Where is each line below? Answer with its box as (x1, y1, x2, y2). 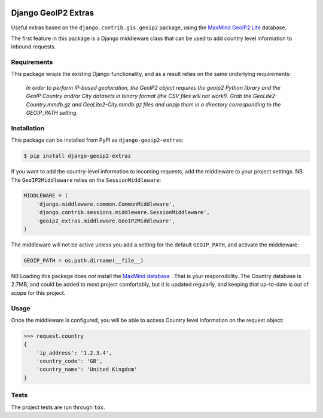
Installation (11, 124, 45, 132)
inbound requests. (11, 43, 56, 50)
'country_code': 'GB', (36, 358, 103, 365)
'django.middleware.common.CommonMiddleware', (36, 200, 176, 208)
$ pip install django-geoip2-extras (23, 152, 132, 160)
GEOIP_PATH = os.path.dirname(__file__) (23, 257, 144, 264)
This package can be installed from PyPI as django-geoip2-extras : (11, 136, 184, 144)
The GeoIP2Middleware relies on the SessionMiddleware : (11, 176, 161, 184)
